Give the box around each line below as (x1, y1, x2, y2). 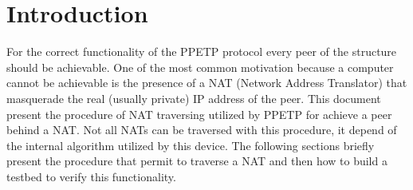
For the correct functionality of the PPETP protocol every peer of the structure (6, 43, 397, 60)
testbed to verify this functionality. (6, 168, 176, 184)
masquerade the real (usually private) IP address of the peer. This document (6, 89, 381, 106)
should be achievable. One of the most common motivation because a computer (6, 58, 394, 75)
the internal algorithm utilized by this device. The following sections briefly (6, 137, 375, 153)
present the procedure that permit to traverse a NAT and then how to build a (6, 152, 387, 169)
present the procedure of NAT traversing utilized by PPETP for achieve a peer (6, 105, 392, 122)
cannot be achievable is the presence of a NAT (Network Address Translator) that (6, 74, 407, 91)
